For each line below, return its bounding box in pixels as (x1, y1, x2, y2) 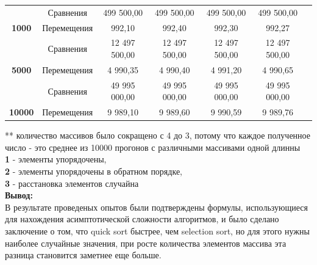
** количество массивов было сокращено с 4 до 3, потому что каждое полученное (5, 129, 310, 142)
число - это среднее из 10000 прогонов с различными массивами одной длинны (5, 140, 301, 153)
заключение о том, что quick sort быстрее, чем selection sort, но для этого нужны (5, 225, 310, 237)
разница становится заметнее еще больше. (5, 249, 162, 261)
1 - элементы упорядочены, (5, 153, 107, 165)
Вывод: (5, 189, 33, 201)
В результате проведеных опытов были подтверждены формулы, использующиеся (5, 200, 308, 213)
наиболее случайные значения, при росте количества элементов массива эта (5, 236, 287, 249)
